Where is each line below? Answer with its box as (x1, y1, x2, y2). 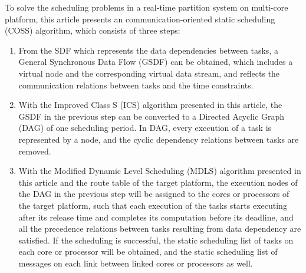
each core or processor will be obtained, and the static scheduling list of (18, 245, 278, 258)
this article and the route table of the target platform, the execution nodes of (18, 176, 298, 188)
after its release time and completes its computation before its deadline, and (18, 210, 294, 223)
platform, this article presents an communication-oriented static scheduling (5, 12, 275, 25)
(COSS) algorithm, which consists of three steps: (5, 24, 180, 37)
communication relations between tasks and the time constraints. (18, 78, 254, 91)
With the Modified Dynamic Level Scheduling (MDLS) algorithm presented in (18, 165, 301, 177)
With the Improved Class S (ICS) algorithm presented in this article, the (18, 98, 282, 111)
